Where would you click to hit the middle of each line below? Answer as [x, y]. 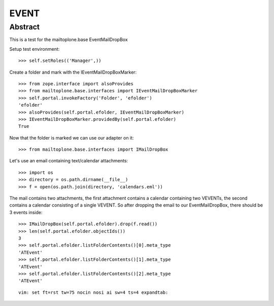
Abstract [25, 27]
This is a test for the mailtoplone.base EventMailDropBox [68, 40]
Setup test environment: [35, 49]
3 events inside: [26, 212]
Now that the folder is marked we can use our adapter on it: [72, 138]
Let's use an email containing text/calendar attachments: [69, 161]
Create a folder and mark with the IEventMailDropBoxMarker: [73, 72]
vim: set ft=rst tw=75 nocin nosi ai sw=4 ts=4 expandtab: [93, 292]
